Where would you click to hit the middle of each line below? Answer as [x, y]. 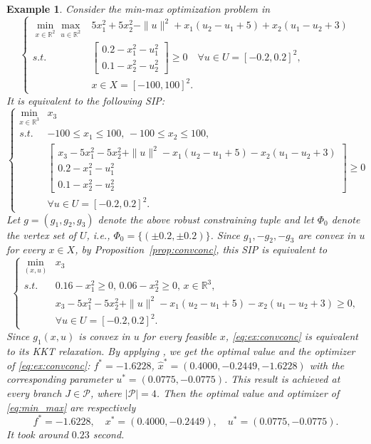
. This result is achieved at [282, 379]
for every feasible [179, 335]
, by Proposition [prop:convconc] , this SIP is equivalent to [201, 249]
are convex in [327, 234]
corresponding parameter [60, 379]
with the [327, 365]
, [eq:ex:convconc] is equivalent [292, 335]
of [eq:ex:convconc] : [48, 365]
